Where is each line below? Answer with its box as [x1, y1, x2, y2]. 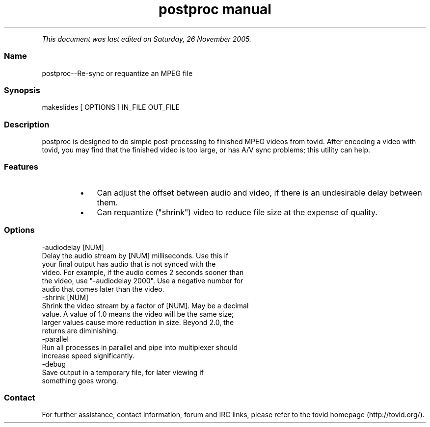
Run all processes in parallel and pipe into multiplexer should [42, 343, 238, 352]
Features [4, 162, 38, 172]
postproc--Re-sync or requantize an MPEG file [42, 69, 193, 77]
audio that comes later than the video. [42, 284, 164, 293]
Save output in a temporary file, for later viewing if [42, 368, 204, 377]
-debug [42, 359, 66, 368]
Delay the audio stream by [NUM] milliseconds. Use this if [42, 251, 229, 260]
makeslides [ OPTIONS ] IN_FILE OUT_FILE [42, 103, 180, 112]
